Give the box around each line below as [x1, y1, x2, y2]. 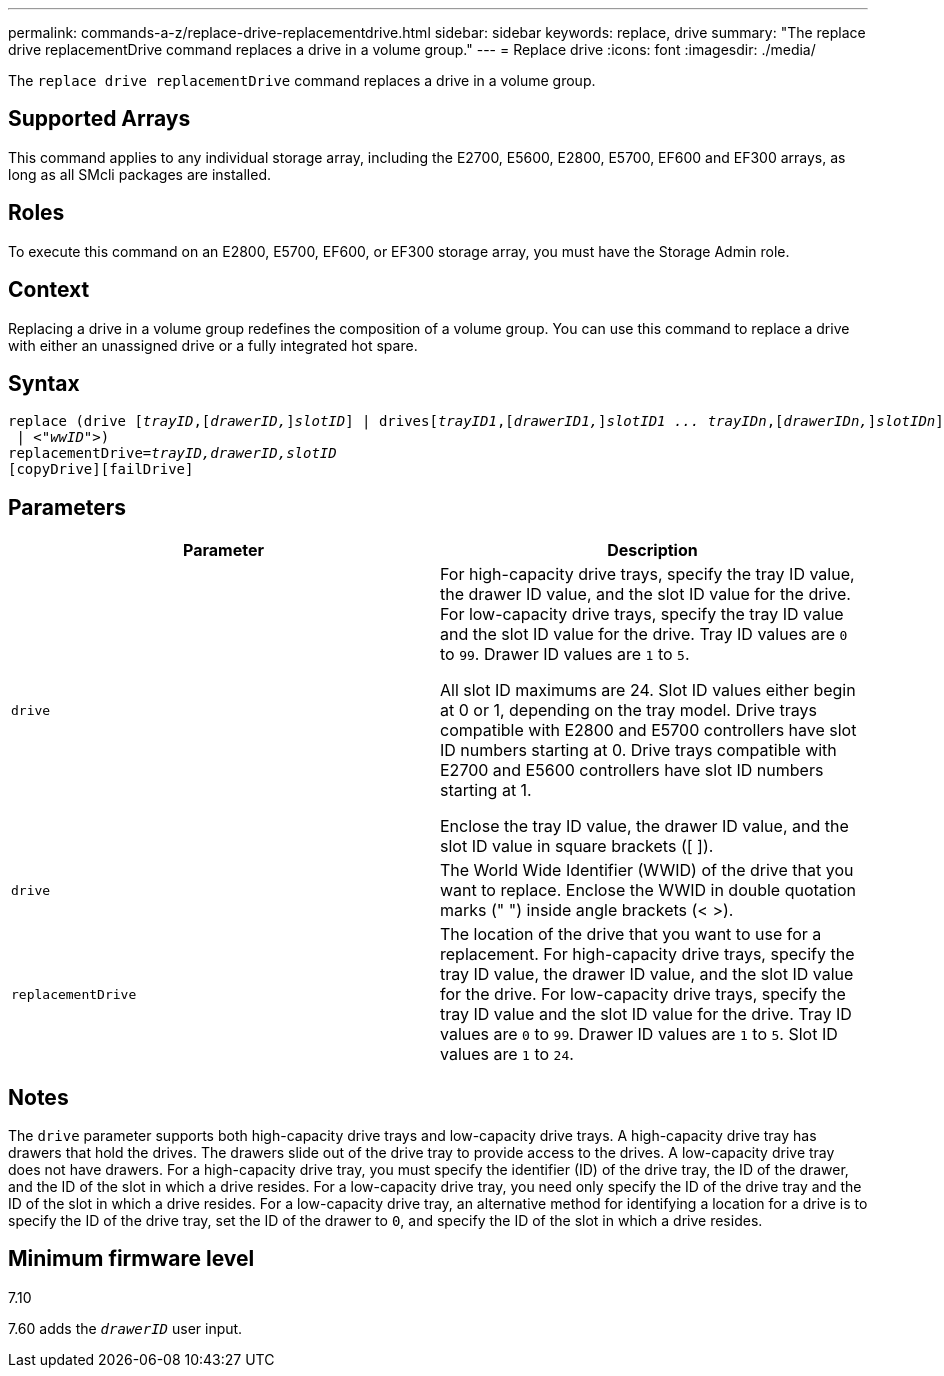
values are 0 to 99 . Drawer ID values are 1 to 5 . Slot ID [440, 1024, 838, 1045]
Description [607, 540, 698, 561]
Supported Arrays [8, 106, 191, 132]
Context [8, 277, 90, 303]
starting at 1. [440, 780, 532, 801]
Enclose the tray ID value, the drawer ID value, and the [440, 816, 849, 837]
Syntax [8, 370, 80, 396]
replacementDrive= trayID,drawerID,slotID [8, 445, 337, 462]
